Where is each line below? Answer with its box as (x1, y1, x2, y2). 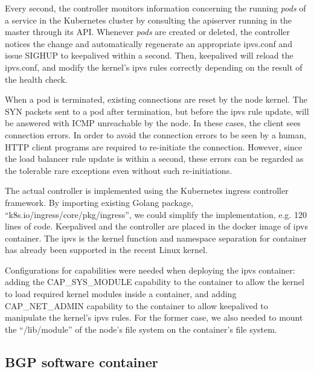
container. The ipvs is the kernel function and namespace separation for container (5, 231, 307, 244)
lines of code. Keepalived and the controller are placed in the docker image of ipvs (5, 220, 308, 232)
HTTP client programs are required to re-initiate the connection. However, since (5, 140, 303, 153)
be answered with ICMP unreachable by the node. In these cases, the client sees (5, 117, 301, 129)
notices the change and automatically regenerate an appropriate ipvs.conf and (5, 37, 292, 50)
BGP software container (5, 352, 158, 371)
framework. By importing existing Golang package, (5, 196, 194, 208)
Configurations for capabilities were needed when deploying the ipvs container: (5, 263, 295, 276)
